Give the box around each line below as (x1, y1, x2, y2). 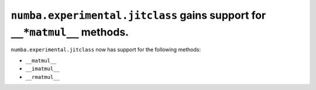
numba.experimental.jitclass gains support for (11, 9, 266, 22)
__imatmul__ (25, 65, 60, 72)
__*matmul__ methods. (11, 25, 129, 39)
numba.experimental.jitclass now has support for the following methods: (11, 46, 201, 53)
